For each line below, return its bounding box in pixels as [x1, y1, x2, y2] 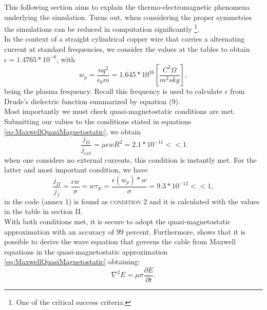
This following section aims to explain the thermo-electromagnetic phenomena [4, 2, 250, 12]
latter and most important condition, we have [4, 164, 148, 175]
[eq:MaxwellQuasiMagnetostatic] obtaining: [4, 256, 140, 267]
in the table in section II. [4, 206, 83, 217]
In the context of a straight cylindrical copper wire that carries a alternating [4, 33, 245, 44]
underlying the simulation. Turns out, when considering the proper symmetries [4, 11, 252, 22]
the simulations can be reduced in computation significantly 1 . [4, 22, 200, 34]
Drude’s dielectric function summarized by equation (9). [4, 95, 181, 106]
